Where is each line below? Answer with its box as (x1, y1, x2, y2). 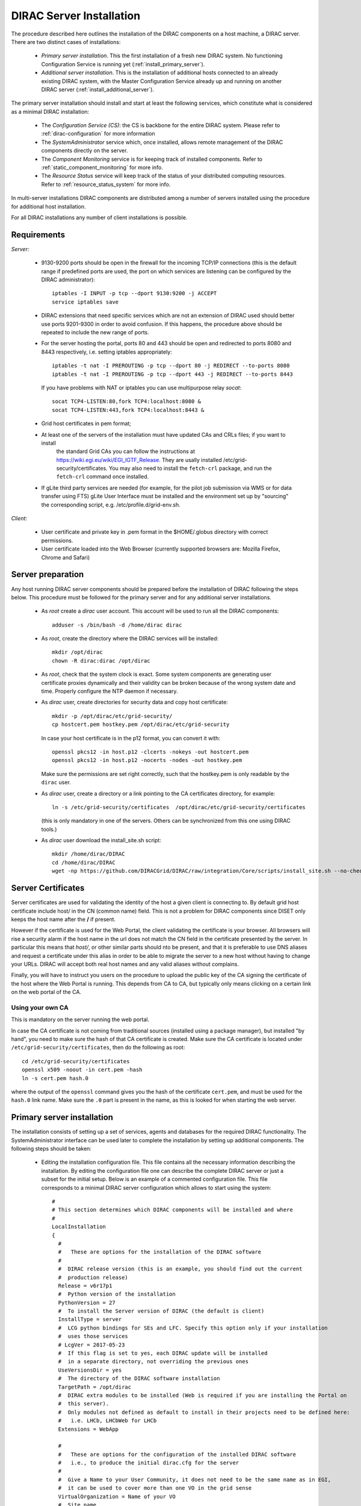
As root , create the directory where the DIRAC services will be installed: (41, 635, 219, 642)
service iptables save (52, 298, 119, 305)
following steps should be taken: (11, 1145, 91, 1152)
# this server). (58, 1401, 110, 1407)
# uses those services (58, 1333, 129, 1340)
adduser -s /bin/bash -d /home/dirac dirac (52, 621, 182, 628)
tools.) (41, 825, 57, 833)
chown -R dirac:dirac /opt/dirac (52, 657, 150, 664)
